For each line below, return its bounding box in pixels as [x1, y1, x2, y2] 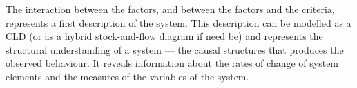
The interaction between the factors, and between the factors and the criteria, [6, 2, 335, 16]
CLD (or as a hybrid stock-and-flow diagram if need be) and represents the [6, 29, 323, 43]
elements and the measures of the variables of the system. [6, 69, 249, 83]
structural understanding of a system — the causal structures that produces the [6, 42, 344, 56]
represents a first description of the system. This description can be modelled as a [6, 15, 351, 30]
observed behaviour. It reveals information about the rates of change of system [6, 56, 339, 70]
